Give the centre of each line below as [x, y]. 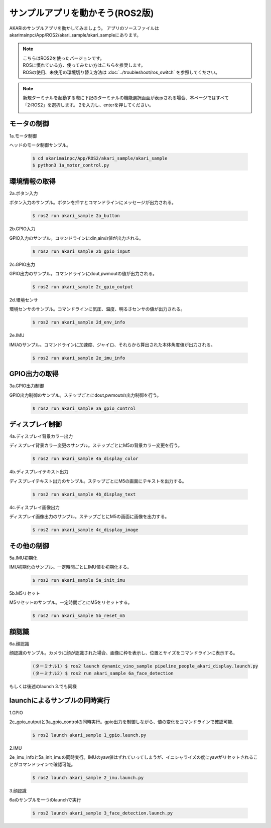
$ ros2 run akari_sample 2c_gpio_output [83, 287]
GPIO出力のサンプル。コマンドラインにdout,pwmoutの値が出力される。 [83, 273]
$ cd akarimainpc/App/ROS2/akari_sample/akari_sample [100, 158]
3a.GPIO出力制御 [27, 386]
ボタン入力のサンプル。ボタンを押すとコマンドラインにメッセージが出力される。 [93, 203]
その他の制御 [29, 546]
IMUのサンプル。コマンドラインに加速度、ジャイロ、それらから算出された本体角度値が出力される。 [112, 345]
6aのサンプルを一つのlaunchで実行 [45, 800]
